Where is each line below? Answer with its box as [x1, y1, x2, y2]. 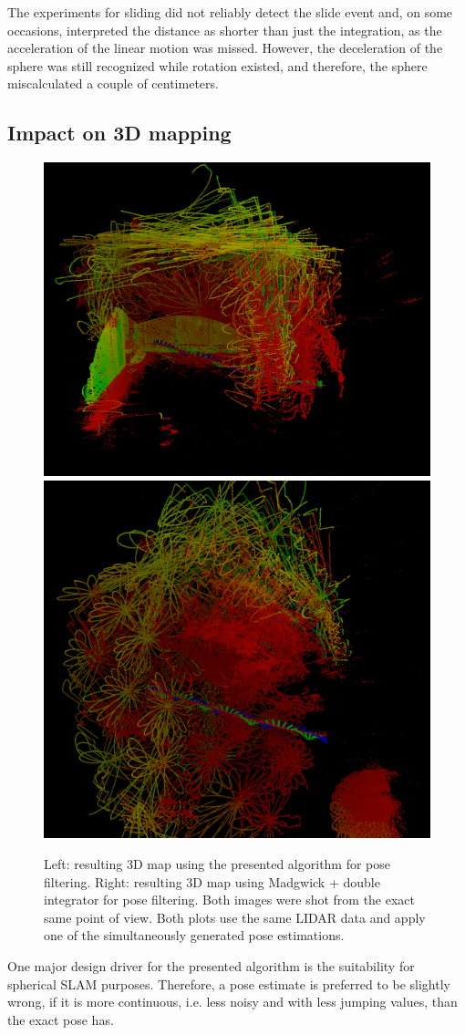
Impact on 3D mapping [7, 119, 232, 147]
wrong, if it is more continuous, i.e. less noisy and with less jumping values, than [7, 992, 458, 1011]
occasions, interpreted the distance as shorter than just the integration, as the [7, 20, 442, 39]
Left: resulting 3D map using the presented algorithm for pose [44, 854, 391, 873]
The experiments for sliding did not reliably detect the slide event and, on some [7, 3, 453, 21]
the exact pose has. [7, 1009, 114, 1029]
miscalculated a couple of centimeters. [7, 74, 219, 93]
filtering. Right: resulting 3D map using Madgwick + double [44, 872, 380, 891]
